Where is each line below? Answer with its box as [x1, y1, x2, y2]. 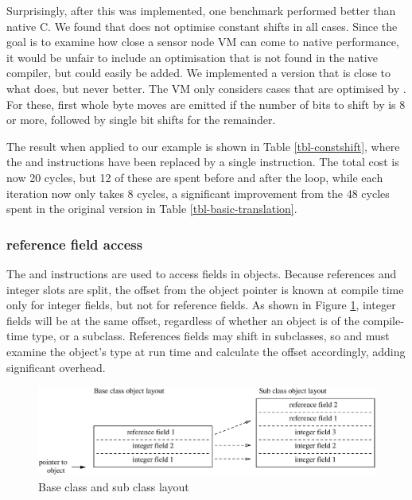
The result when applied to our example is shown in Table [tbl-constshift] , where [6, 138, 400, 154]
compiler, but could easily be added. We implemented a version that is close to [6, 64, 391, 81]
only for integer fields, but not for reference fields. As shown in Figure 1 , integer [6, 297, 396, 313]
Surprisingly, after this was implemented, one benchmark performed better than [6, 2, 396, 18]
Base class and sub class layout [38, 478, 189, 494]
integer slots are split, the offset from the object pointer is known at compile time [6, 281, 404, 297]
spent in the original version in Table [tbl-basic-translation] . [6, 200, 297, 217]
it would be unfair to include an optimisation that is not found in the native [6, 48, 378, 65]
